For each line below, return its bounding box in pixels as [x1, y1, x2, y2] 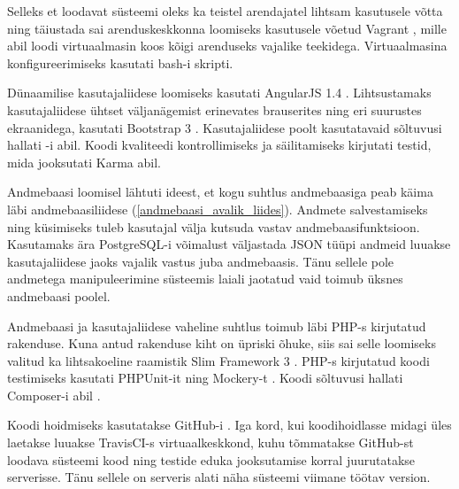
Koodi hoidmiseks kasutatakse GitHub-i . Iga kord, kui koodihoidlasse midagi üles [7, 415, 452, 434]
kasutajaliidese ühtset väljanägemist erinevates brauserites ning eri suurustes [7, 100, 422, 119]
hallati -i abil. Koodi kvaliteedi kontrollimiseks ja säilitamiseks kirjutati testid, [7, 136, 432, 154]
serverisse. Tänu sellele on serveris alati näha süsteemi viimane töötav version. [7, 468, 431, 486]
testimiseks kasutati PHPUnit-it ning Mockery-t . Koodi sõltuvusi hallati [7, 369, 403, 387]
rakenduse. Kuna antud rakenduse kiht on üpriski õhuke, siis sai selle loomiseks [7, 334, 436, 353]
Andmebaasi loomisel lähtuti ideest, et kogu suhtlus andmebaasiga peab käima [7, 182, 433, 201]
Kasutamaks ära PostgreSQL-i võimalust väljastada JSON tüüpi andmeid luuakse [7, 235, 451, 253]
